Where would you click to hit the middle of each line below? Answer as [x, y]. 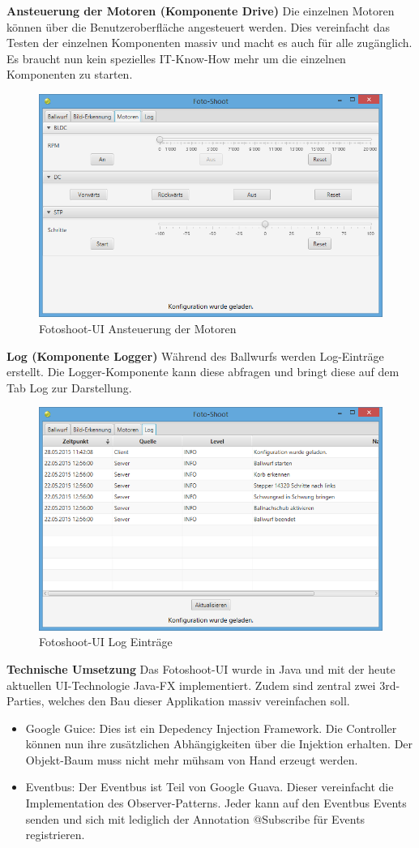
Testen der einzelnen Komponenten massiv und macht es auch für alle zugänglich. [209, 43]
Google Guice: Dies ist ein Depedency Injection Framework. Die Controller [211, 728]
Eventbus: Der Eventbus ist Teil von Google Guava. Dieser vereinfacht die [209, 787]
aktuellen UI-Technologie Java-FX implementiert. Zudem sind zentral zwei [191, 685]
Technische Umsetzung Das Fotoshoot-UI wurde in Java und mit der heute [201, 668]
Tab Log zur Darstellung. [69, 387]
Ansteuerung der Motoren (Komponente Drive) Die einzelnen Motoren [201, 11]
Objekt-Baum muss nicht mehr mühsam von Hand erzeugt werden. [192, 759]
